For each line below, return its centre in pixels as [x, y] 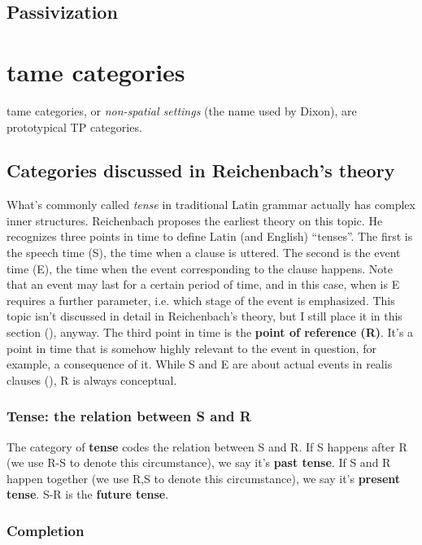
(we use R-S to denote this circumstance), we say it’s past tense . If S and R [199, 462]
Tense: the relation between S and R [129, 416]
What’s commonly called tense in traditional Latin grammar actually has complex [211, 205]
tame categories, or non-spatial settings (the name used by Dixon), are [182, 110]
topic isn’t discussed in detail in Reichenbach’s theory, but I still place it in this [204, 316]
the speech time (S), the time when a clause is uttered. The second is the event [204, 253]
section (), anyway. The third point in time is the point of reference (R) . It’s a [210, 332]
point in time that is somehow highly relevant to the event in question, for [191, 348]
